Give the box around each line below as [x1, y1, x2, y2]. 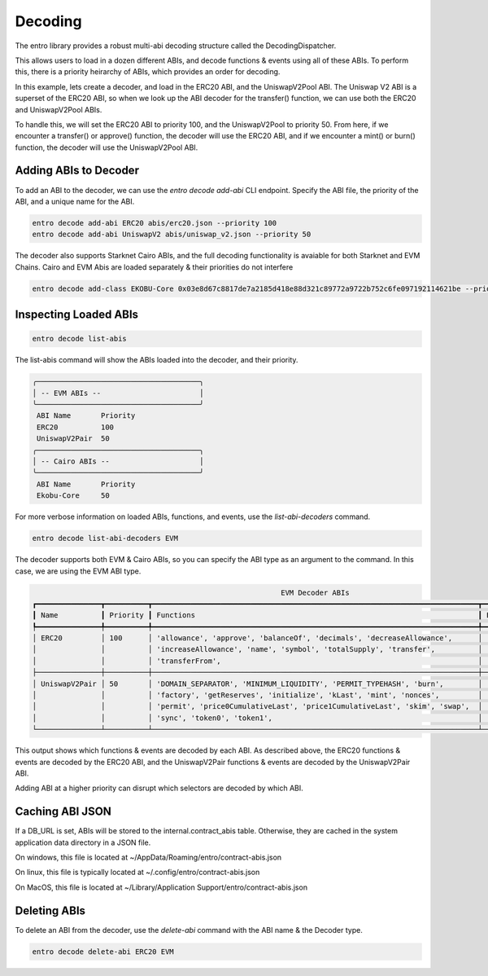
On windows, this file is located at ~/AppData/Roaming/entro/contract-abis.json [15, 852, 282, 863]
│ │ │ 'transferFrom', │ [32, 656, 483, 666]
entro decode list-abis [32, 334, 128, 344]
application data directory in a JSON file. [15, 838, 151, 847]
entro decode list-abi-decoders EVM [32, 534, 179, 543]
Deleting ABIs [15, 903, 85, 917]
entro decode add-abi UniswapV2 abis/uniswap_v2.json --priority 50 [32, 230, 312, 240]
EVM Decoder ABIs [281, 587, 350, 597]
